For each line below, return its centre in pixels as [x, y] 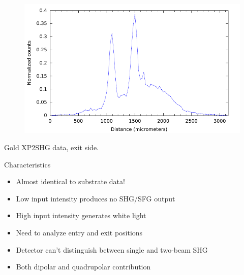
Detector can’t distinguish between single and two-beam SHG [112, 249]
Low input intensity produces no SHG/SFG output [96, 198]
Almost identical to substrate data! [70, 181]
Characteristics [27, 164]
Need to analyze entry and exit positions [79, 232]
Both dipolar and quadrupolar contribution [83, 267]
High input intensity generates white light [81, 215]
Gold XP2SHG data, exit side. [51, 147]
